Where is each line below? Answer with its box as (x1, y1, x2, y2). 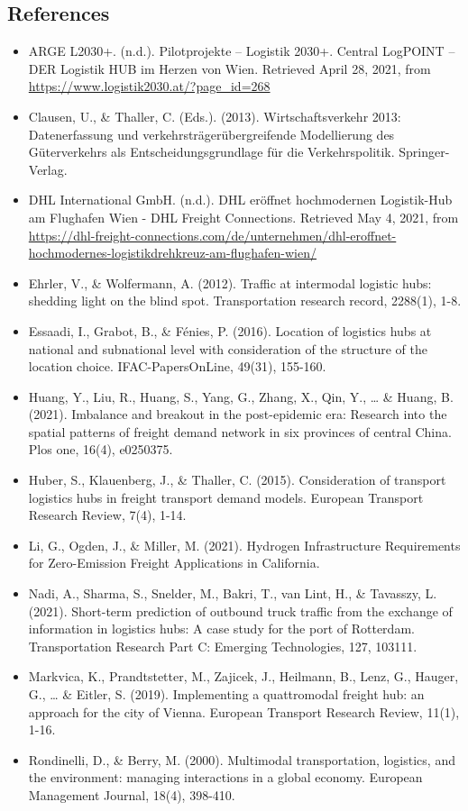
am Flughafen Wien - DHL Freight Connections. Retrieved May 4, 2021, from (28, 207, 459, 226)
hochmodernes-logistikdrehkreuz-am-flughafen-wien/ (28, 243, 317, 262)
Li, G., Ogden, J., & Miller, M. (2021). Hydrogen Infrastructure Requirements (28, 535, 461, 554)
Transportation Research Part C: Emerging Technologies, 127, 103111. (28, 636, 418, 655)
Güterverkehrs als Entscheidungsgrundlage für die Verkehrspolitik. (28, 142, 395, 161)
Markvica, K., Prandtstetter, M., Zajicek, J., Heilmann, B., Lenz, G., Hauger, (28, 667, 459, 686)
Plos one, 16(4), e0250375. (28, 440, 173, 459)
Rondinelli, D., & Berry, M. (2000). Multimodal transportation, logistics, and (28, 750, 455, 769)
